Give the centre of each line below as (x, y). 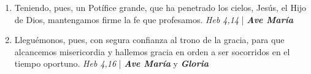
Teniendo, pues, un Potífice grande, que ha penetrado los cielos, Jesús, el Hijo (160, 7)
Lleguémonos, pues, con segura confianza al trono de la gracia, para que (149, 40)
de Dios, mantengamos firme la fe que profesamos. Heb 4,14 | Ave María (154, 19)
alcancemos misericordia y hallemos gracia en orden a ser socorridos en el (152, 51)
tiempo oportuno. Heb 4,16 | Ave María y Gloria (111, 63)
